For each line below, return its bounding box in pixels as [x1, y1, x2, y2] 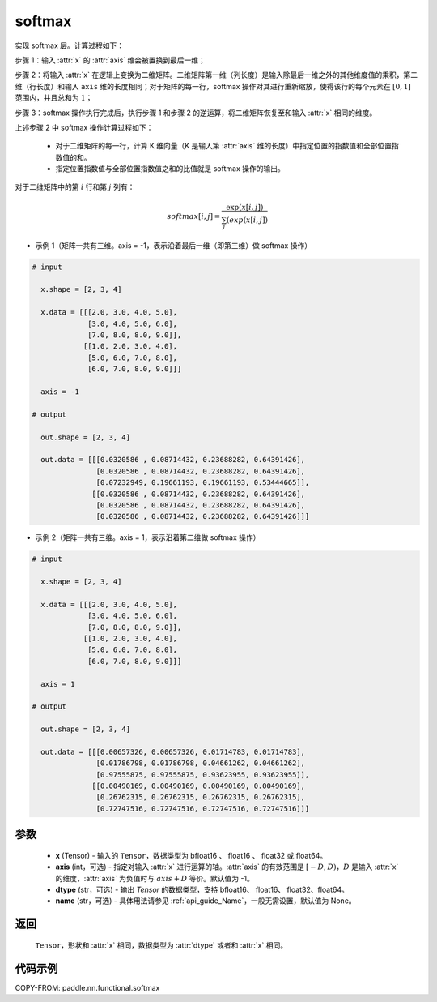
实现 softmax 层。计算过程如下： [15, 41, 125, 50]
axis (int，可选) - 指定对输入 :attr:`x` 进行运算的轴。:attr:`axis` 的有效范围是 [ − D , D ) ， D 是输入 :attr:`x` [55, 862, 399, 871]
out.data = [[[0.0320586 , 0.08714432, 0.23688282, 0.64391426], [40, 455, 306, 465]
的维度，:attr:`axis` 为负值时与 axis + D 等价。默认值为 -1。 [55, 873, 255, 883]
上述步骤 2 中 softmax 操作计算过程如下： [15, 122, 154, 132]
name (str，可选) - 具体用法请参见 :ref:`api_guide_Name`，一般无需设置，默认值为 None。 [55, 896, 356, 906]
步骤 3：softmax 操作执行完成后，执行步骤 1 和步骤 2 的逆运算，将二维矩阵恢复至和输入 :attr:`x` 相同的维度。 [15, 108, 377, 118]
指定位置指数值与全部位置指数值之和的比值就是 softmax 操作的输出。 [55, 164, 285, 173]
